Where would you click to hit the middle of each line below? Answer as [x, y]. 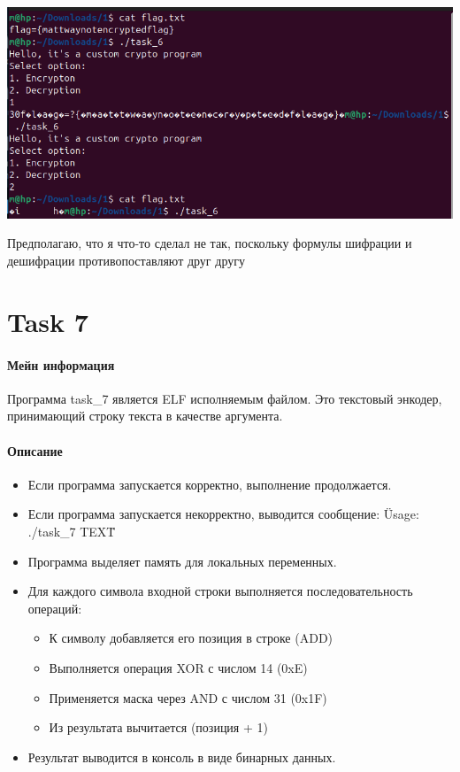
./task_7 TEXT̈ [72, 531]
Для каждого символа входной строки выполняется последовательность [220, 591]
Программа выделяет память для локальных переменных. [182, 561]
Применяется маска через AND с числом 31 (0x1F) [188, 697]
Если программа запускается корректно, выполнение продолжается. [210, 484]
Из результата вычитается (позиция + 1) [158, 727]
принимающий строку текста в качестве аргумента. [145, 416]
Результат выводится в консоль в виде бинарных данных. [182, 757]
